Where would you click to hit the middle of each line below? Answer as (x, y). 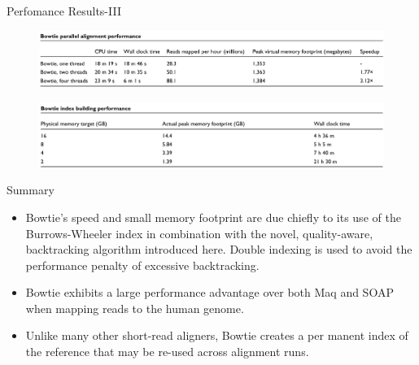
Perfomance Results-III (64, 11)
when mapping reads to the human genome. (135, 308)
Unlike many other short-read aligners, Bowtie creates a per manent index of (217, 335)
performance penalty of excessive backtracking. (142, 265)
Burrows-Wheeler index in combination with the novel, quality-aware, (199, 233)
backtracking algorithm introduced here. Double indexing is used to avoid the (219, 249)
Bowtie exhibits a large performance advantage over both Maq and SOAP (209, 292)
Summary (31, 190)
